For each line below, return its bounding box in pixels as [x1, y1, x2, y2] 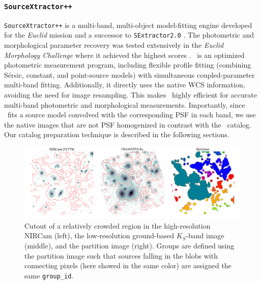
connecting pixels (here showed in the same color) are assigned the [24, 260, 231, 271]
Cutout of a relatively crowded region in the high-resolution [24, 220, 211, 231]
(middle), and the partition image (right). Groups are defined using [24, 240, 235, 250]
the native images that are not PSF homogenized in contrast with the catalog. [4, 119, 251, 130]
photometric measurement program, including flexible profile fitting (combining [4, 59, 251, 70]
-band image [186, 230, 224, 241]
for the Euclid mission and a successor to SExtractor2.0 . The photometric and [4, 29, 254, 40]
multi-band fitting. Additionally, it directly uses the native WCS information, [4, 79, 245, 90]
